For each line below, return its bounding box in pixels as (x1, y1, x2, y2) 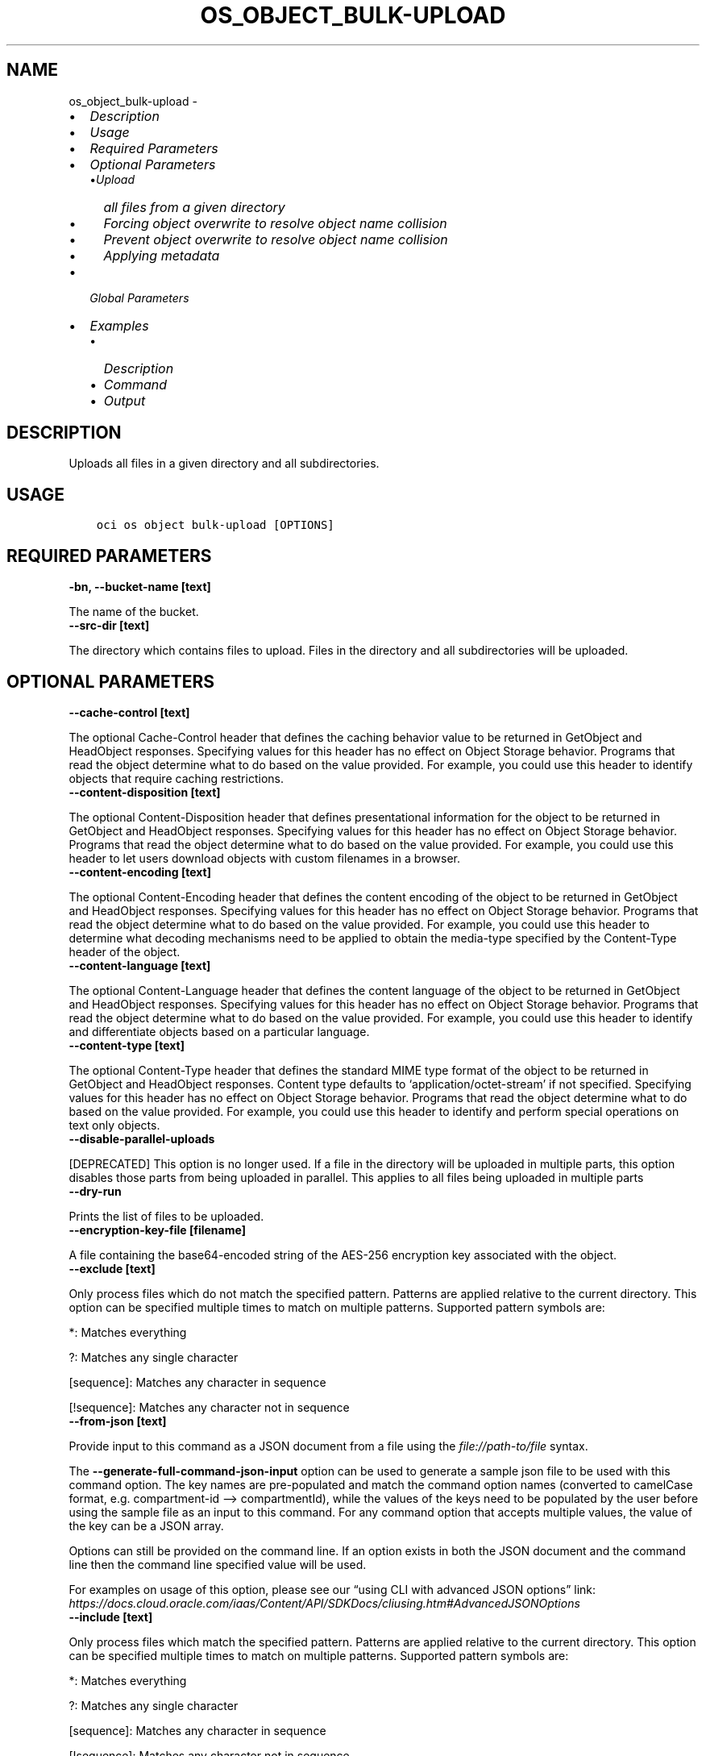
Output (103, 392, 146, 409)
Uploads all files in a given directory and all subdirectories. (69, 456, 380, 471)
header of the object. (69, 944, 181, 959)
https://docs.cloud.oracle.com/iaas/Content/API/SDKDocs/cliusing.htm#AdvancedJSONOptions (69, 1596, 580, 1610)
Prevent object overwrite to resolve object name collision (103, 231, 448, 248)
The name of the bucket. (69, 605, 199, 619)
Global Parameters (89, 290, 189, 305)
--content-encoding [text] (69, 864, 211, 879)
